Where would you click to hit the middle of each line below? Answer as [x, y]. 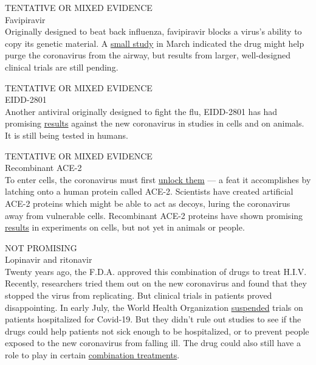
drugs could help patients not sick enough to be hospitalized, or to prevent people [157, 331]
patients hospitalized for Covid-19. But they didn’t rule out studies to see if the [153, 319]
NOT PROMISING [41, 247]
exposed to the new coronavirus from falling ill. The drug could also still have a [153, 343]
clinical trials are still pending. [62, 67]
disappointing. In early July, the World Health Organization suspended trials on [154, 307]
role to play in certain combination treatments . [92, 355]
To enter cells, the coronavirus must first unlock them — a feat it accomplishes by [158, 179]
